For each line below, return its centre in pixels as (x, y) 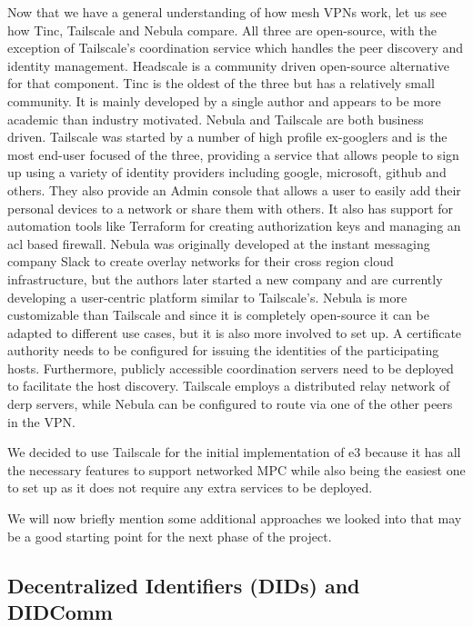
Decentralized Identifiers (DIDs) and (184, 585)
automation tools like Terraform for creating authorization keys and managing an (234, 226)
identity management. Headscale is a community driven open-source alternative (229, 65)
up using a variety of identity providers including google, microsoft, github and (227, 172)
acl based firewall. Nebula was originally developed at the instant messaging (219, 243)
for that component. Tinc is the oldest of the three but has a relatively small (221, 83)
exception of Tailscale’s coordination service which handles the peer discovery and (236, 48)
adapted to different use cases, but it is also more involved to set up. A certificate (235, 332)
